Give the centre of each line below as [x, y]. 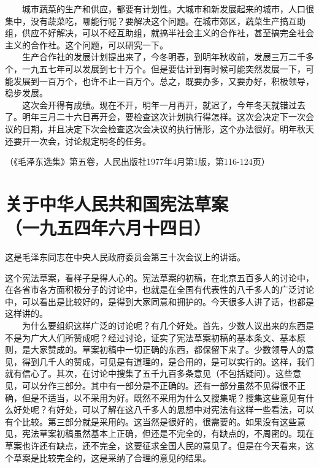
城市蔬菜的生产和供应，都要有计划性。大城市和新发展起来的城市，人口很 [168, 9]
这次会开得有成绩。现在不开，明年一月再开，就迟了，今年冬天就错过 [159, 104]
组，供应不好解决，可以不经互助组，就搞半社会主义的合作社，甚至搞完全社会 [159, 33]
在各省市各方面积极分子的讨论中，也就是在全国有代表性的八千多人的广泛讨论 [159, 289]
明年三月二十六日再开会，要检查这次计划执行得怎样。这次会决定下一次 [163, 117]
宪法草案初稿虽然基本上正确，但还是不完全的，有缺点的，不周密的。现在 [168, 433]
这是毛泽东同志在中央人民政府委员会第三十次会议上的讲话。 [125, 257]
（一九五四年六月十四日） [108, 228]
